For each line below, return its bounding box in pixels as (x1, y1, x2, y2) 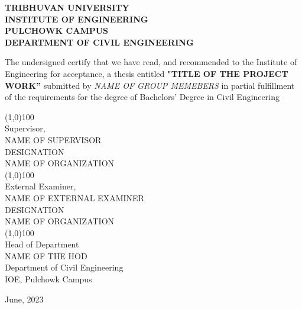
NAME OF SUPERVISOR (5, 133, 102, 146)
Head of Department (5, 238, 79, 250)
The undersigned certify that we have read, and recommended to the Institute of (5, 56, 297, 68)
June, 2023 (5, 292, 44, 305)
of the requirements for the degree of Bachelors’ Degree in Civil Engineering (5, 91, 280, 103)
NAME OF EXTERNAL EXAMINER (5, 191, 144, 204)
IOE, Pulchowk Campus (5, 273, 92, 285)
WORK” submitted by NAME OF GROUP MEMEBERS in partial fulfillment (5, 79, 295, 91)
